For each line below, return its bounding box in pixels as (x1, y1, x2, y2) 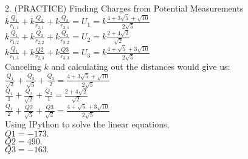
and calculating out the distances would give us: (51, 60, 230, 73)
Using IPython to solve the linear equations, (5, 118, 170, 130)
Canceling (5, 60, 41, 73)
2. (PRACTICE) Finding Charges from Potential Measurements (5, 2, 244, 14)
